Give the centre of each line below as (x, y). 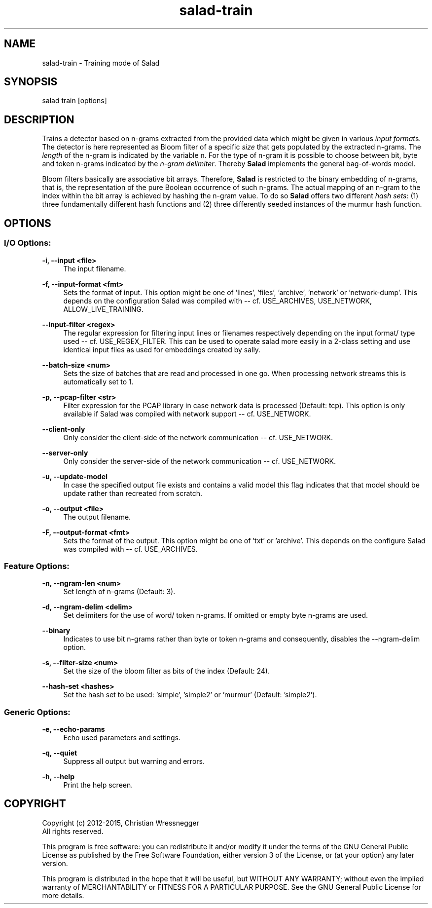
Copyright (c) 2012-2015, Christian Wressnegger (121, 823)
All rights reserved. (73, 831)
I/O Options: (28, 243)
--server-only (65, 453)
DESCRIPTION (39, 119)
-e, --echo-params (73, 729)
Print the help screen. (98, 785)
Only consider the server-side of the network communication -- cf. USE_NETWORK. (200, 461)
